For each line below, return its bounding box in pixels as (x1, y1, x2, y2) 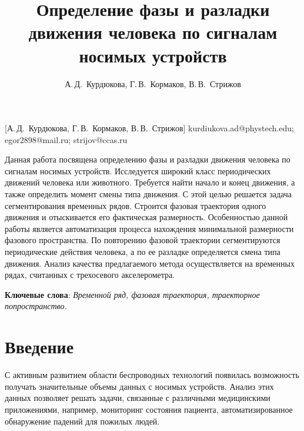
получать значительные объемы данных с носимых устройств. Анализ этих (5, 380, 274, 392)
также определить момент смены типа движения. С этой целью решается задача (5, 188, 292, 200)
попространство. (5, 300, 67, 312)
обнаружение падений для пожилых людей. (5, 415, 160, 427)
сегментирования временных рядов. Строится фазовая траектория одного (5, 199, 266, 211)
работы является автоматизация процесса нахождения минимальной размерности (5, 222, 294, 234)
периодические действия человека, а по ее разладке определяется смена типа (5, 246, 280, 258)
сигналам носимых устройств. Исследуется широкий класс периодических (5, 164, 271, 177)
